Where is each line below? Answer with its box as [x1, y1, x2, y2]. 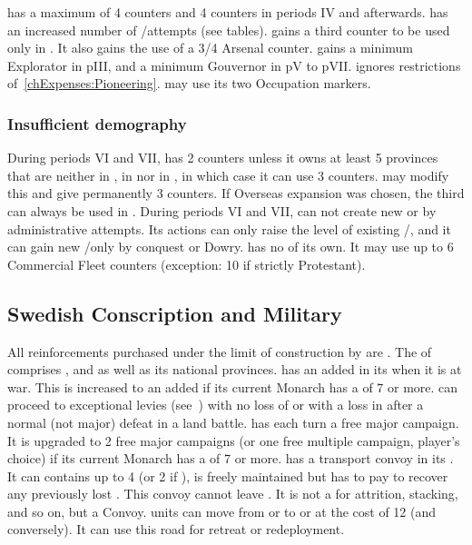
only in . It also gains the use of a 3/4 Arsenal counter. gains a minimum [7, 38, 413, 57]
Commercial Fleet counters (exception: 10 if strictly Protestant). [7, 254, 366, 273]
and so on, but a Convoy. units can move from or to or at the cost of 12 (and [7, 501, 437, 520]
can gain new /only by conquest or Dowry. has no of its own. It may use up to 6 [7, 237, 454, 256]
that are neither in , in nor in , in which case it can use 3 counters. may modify [7, 165, 449, 184]
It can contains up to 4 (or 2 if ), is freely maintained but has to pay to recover [7, 466, 448, 485]
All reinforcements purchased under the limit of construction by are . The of [7, 342, 432, 361]
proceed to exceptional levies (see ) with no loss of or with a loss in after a [7, 395, 424, 414]
